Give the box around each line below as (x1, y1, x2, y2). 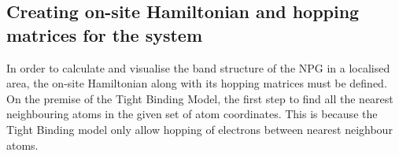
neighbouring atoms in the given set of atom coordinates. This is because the (6, 106, 378, 122)
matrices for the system (6, 22, 203, 46)
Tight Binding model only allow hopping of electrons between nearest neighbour (6, 121, 393, 137)
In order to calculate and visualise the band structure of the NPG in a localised (6, 59, 390, 76)
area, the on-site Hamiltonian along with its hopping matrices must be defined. (6, 75, 387, 91)
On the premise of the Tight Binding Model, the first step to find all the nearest (6, 90, 393, 106)
